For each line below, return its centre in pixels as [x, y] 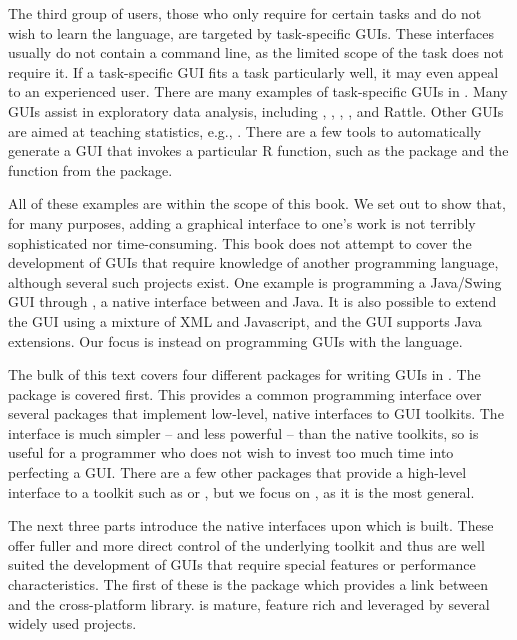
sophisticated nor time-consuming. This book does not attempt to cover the [240, 242]
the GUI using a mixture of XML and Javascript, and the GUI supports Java [245, 320]
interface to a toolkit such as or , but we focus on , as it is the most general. [241, 491]
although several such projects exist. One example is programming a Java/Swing [255, 281]
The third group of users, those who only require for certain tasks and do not [245, 13]
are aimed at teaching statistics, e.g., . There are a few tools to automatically [245, 130]
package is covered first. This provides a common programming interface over [245, 393]
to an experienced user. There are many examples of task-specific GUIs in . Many [258, 91]
